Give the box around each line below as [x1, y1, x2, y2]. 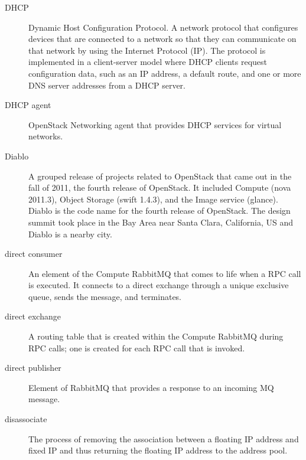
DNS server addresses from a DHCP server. [28, 79, 185, 91]
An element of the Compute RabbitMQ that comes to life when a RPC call [28, 267, 301, 279]
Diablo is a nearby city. [28, 227, 112, 240]
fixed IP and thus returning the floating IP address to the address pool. [28, 444, 288, 456]
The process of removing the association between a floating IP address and [28, 432, 299, 445]
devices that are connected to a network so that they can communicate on [28, 32, 297, 45]
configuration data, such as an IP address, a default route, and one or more [28, 67, 301, 79]
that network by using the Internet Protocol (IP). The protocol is [28, 44, 266, 56]
